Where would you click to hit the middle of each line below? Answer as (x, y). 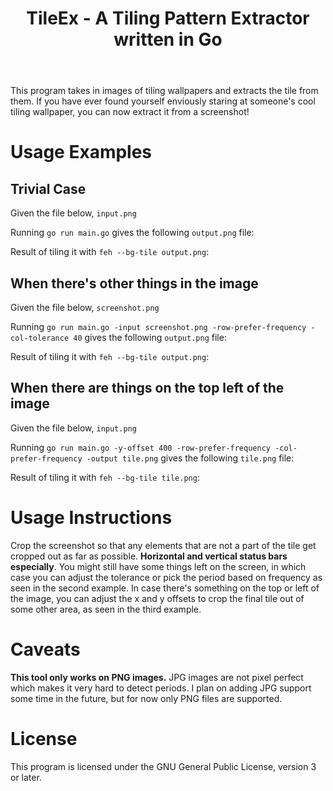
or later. (26, 777)
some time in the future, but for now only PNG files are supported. (146, 698)
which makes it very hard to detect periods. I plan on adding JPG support (161, 688)
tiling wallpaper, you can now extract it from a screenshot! (130, 112)
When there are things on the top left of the (147, 388)
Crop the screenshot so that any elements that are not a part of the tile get (163, 545)
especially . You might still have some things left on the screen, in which (158, 566)
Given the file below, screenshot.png (85, 307)
